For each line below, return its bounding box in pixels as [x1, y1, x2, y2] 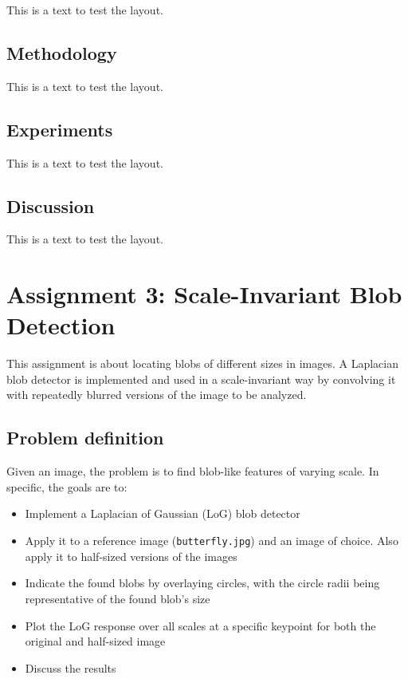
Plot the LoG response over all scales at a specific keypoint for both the [25, 617, 376, 634]
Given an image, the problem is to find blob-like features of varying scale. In [6, 463, 379, 480]
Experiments [6, 116, 113, 141]
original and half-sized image [25, 633, 166, 649]
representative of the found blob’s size [25, 590, 210, 606]
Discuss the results [25, 659, 116, 676]
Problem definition [6, 425, 164, 450]
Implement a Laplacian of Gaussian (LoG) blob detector [25, 505, 300, 522]
